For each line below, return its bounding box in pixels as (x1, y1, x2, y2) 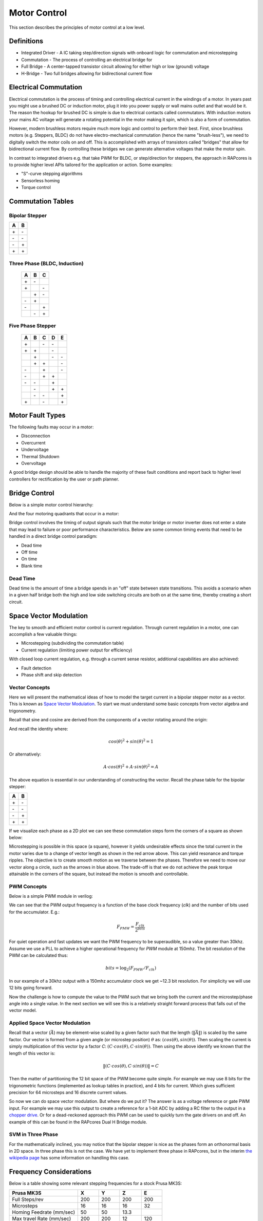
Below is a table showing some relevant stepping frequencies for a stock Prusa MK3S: (9, 1180, 182, 1186)
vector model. (9, 1008, 37, 1013)
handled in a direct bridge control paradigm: (9, 533, 97, 539)
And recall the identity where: (9, 726, 68, 732)
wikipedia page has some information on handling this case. (9, 1155, 130, 1161)
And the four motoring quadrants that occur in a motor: (9, 511, 119, 517)
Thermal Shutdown (21, 453, 59, 459)
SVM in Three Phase (9, 1131, 58, 1138)
